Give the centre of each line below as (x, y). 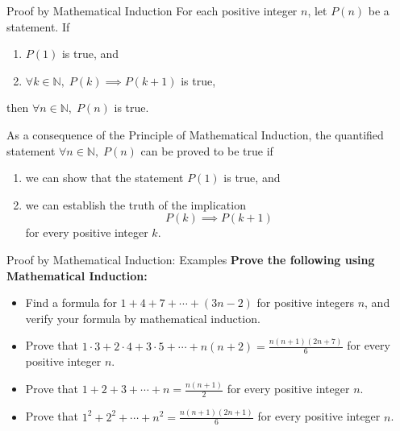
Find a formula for (71, 303)
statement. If (38, 26)
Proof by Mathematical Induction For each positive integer (152, 10)
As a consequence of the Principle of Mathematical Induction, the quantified (195, 134)
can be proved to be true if (207, 150)
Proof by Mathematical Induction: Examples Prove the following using (191, 259)
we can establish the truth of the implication (135, 204)
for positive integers (305, 303)
